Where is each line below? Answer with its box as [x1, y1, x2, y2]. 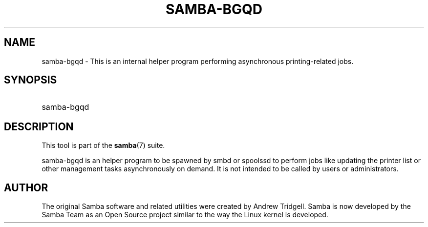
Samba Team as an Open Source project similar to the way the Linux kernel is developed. [42, 210, 328, 219]
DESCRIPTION [4, 120, 74, 133]
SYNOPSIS [4, 74, 57, 86]
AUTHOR [4, 181, 48, 194]
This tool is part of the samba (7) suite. [42, 141, 165, 150]
